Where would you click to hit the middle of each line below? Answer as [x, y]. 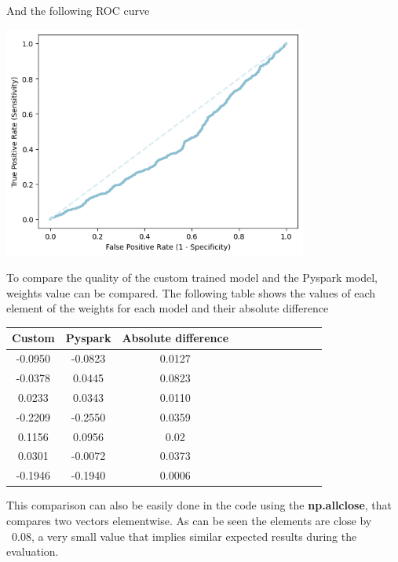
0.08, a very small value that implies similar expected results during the [184, 536]
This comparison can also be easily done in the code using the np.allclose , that [199, 505]
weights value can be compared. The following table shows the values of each [191, 292]
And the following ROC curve [78, 10]
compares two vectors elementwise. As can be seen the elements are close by [189, 520]
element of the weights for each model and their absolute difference [168, 308]
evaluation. [33, 551]
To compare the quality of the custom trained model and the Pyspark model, [192, 277]
